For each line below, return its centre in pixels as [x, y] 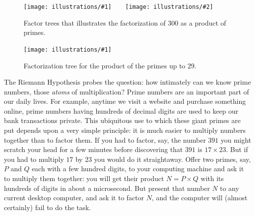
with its [212, 178]
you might [236, 139]
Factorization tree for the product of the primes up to [105, 65]
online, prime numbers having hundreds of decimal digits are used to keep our [121, 110]
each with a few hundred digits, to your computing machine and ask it [138, 169]
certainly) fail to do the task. [48, 207]
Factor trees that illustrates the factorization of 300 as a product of [125, 22]
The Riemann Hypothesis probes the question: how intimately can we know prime [127, 82]
